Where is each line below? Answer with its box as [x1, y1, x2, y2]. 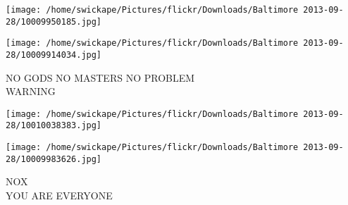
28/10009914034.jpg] [6, 49, 102, 60]
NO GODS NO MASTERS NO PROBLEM [6, 70, 195, 85]
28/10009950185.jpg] [6, 16, 102, 27]
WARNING [6, 84, 56, 99]
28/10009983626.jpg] [6, 154, 102, 164]
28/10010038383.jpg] [6, 120, 102, 131]
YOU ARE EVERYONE [6, 188, 113, 203]
